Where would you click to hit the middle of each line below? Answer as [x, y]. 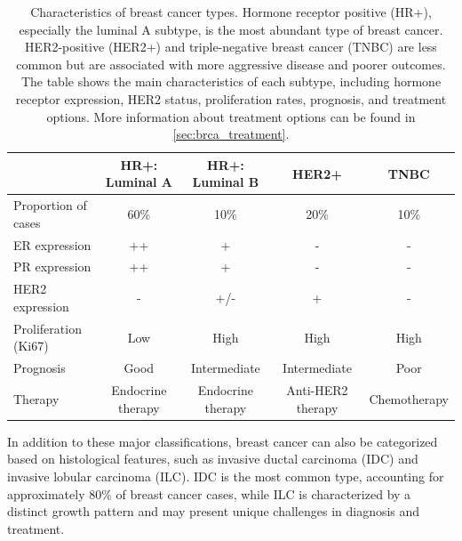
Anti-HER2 [317, 390]
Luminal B [226, 182]
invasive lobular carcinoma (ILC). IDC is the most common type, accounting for [226, 476]
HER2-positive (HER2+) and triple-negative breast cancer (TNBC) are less [231, 47]
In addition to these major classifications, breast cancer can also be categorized [223, 441]
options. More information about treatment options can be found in [231, 116]
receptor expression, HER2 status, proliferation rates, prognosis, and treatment [231, 98]
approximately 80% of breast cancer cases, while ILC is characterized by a [209, 493]
